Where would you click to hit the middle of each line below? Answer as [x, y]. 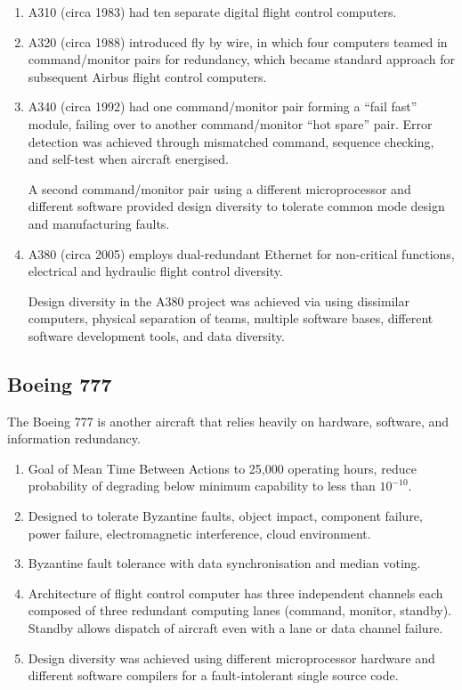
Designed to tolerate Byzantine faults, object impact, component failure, [225, 516]
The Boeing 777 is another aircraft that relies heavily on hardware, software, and [228, 421]
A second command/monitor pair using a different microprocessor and [219, 188]
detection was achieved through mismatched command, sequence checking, [231, 141]
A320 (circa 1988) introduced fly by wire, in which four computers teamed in [238, 41]
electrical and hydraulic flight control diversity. [155, 271]
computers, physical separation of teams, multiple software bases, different [231, 318]
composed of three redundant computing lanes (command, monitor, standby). [240, 610]
